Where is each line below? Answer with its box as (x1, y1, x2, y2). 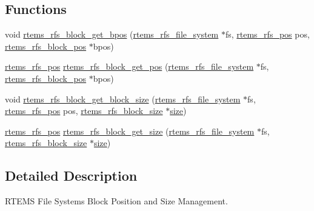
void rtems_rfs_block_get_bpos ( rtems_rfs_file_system (5, 28, 219, 41)
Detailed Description (5, 166, 138, 185)
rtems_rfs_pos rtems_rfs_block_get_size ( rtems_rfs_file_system (5, 124, 255, 137)
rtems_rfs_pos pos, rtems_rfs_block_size (5, 104, 163, 117)
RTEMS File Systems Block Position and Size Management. (5, 195, 228, 207)
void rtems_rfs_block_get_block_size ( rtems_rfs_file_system (5, 92, 241, 105)
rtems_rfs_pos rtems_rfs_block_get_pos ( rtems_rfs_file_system (5, 60, 254, 73)
